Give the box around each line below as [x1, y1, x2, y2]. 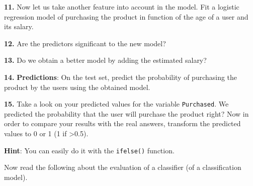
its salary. [4, 21, 34, 32]
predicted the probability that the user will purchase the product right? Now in [4, 108, 249, 119]
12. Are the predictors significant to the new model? [4, 38, 166, 48]
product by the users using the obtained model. [4, 81, 150, 92]
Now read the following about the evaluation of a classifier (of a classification [4, 162, 241, 172]
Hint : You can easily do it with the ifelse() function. [4, 145, 175, 155]
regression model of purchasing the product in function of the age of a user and [4, 11, 248, 22]
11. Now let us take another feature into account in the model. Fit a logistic [4, 2, 239, 12]
